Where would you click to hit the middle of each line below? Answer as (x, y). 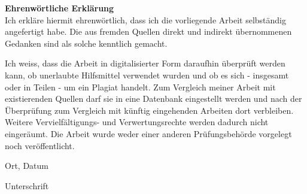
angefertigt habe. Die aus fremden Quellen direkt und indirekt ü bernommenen (148, 31)
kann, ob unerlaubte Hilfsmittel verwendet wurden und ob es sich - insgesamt (147, 75)
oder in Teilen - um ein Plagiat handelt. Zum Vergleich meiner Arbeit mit (140, 87)
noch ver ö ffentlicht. (40, 145)
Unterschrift (27, 185)
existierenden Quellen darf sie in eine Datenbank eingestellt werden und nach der (153, 98)
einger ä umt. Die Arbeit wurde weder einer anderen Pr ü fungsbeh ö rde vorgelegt (148, 133)
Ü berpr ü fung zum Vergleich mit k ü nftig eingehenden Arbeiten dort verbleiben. (149, 110)
